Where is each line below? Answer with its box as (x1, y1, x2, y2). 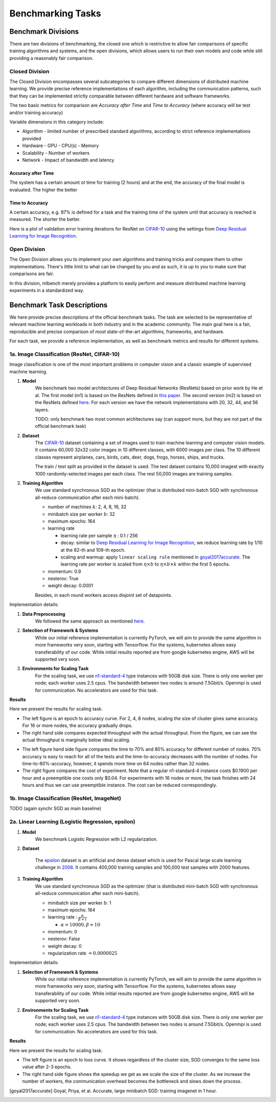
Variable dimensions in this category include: (9, 118, 104, 125)
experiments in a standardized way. (9, 287, 84, 293)
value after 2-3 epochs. (22, 1064, 72, 1070)
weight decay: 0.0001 (48, 583, 93, 589)
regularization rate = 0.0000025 (48, 950, 118, 956)
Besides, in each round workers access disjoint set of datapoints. (35, 592, 172, 598)
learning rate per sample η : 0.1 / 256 (60, 532, 138, 538)
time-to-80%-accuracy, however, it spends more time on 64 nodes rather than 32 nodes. (22, 761, 211, 767)
